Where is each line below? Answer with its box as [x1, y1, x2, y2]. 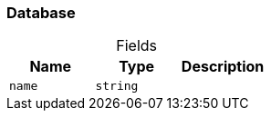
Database [6, 4, 76, 22]
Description [181, 57, 265, 76]
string [95, 79, 139, 93]
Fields [116, 36, 158, 55]
